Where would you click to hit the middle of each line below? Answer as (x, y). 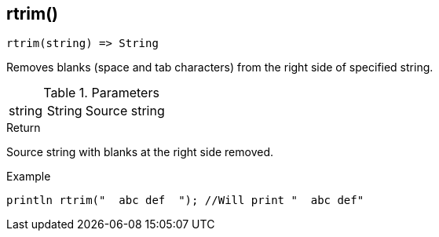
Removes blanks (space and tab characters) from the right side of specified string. (220, 67)
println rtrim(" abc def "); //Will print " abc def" (185, 201)
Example (29, 177)
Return (24, 128)
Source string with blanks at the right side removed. (140, 152)
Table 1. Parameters (101, 93)
